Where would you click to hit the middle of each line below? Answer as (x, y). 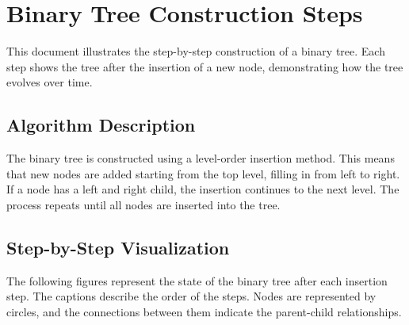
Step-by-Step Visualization (118, 247)
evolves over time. (50, 82)
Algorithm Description (101, 125)
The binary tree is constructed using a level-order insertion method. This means (201, 158)
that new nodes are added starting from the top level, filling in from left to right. (203, 173)
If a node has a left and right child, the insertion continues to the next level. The (203, 189)
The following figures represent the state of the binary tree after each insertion (197, 280)
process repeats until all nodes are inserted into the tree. (143, 204)
